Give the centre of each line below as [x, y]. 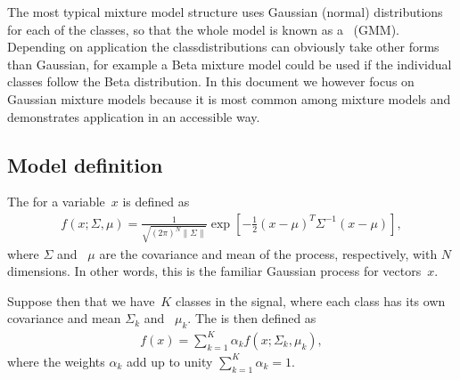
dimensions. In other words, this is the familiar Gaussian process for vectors [214, 271]
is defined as [156, 202]
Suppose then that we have [81, 300]
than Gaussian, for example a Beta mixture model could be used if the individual [230, 64]
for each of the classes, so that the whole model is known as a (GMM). [203, 29]
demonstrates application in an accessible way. [134, 116]
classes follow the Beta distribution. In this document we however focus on [211, 81]
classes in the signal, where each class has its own [310, 300]
